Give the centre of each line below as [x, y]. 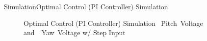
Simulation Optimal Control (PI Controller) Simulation [86, 6]
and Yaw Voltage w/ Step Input [75, 32]
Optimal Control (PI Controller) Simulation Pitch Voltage [113, 23]
